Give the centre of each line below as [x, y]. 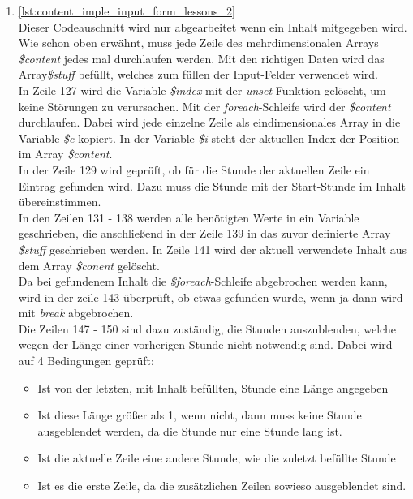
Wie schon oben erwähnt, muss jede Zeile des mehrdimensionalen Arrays [198, 43]
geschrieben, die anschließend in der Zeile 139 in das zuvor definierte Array [204, 233]
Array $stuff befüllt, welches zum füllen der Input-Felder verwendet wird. [198, 74]
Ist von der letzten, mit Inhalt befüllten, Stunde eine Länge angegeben [213, 387]
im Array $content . [65, 154]
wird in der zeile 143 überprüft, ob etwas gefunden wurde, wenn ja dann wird [211, 297]
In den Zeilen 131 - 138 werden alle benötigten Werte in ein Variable [189, 217]
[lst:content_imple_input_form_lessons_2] [127, 11]
